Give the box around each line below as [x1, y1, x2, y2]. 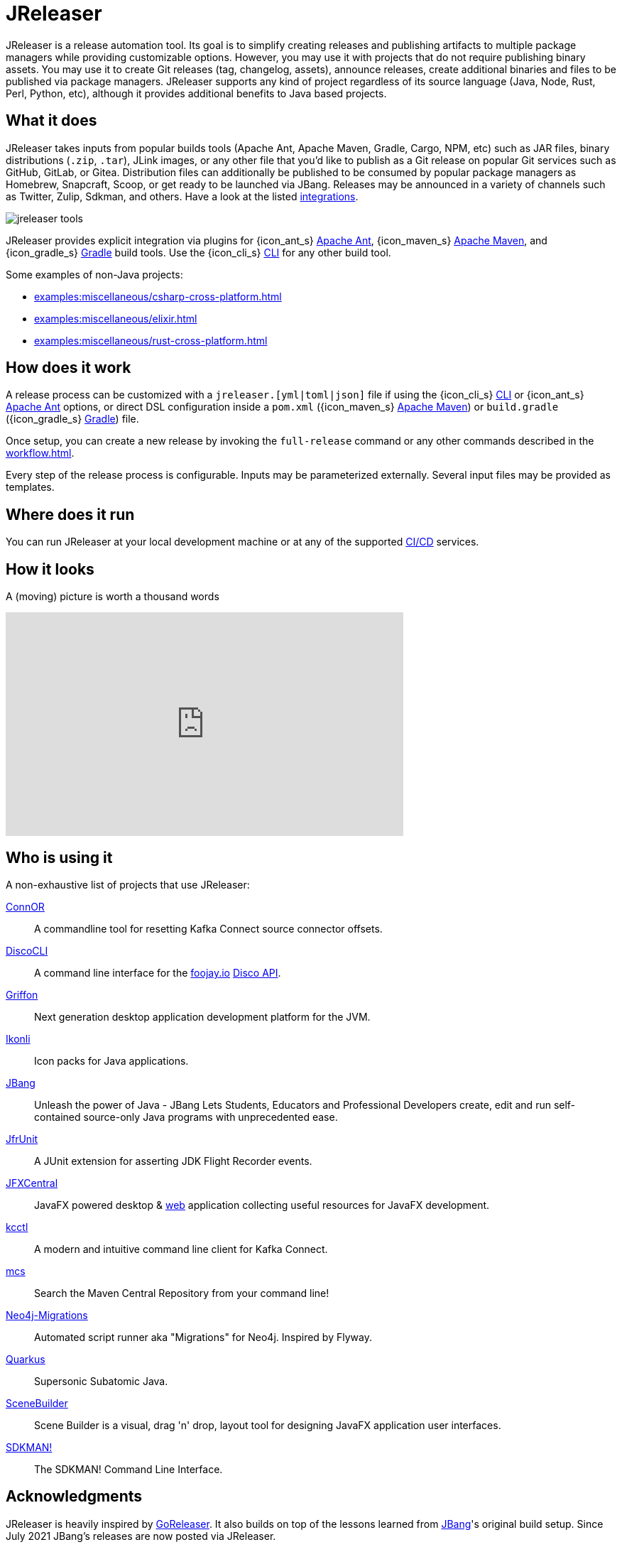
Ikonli [6, 1032, 31, 1045]
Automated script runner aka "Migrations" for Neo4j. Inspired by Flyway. [34, 1330, 372, 1343]
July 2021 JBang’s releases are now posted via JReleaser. [6, 1529, 276, 1542]
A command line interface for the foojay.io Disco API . [34, 966, 281, 979]
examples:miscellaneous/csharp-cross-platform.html [34, 290, 282, 303]
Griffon [6, 988, 38, 1001]
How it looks [6, 560, 94, 578]
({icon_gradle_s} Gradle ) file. [6, 413, 139, 425]
